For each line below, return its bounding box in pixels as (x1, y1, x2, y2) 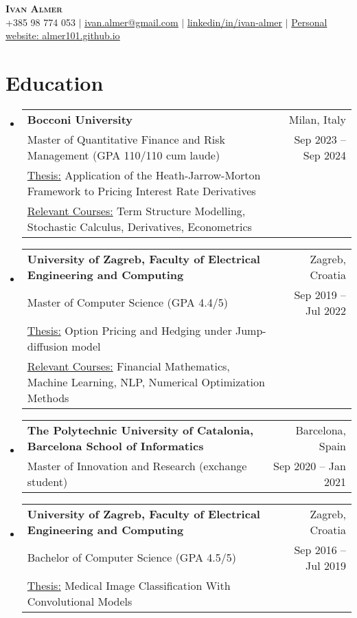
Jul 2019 (306, 557, 346, 573)
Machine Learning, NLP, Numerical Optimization (27, 373, 265, 390)
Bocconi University (27, 111, 133, 127)
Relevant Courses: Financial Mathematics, (27, 357, 230, 374)
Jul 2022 (306, 302, 346, 318)
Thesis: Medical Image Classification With (27, 577, 231, 593)
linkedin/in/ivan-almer (187, 14, 283, 29)
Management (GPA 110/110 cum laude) (27, 146, 220, 163)
